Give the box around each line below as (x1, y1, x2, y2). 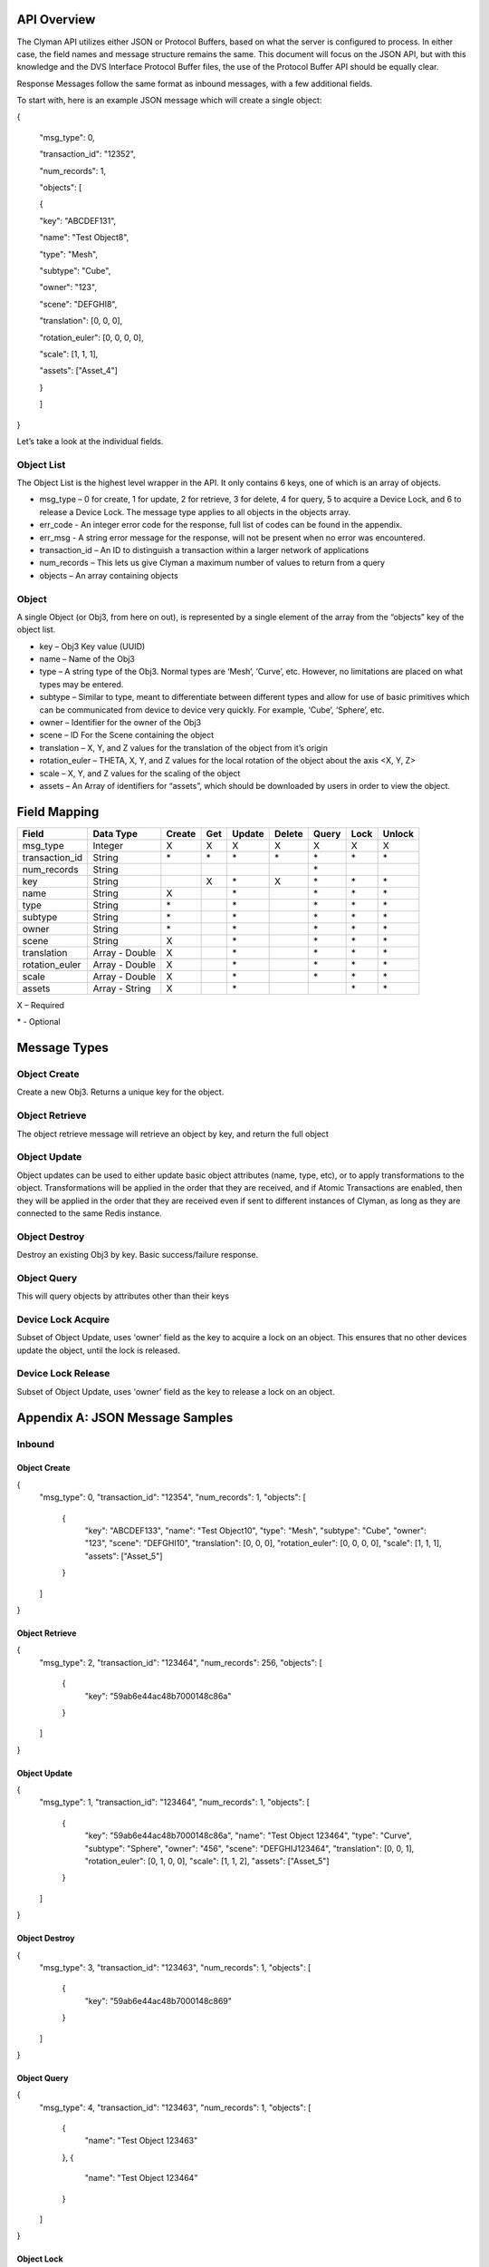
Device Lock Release (16, 1367, 110, 1380)
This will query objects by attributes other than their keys (16, 1290, 230, 1301)
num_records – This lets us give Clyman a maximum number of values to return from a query (39, 558, 385, 569)
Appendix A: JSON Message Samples (16, 1410, 234, 1425)
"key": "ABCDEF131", (39, 215, 117, 226)
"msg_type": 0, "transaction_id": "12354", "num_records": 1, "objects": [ (39, 1492, 307, 1503)
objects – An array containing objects (39, 569, 178, 580)
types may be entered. (39, 678, 124, 689)
